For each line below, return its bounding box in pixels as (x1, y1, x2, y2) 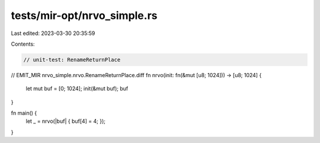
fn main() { (11, 110, 37, 117)
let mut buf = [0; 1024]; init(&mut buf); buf (25, 85, 129, 92)
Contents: (11, 40, 35, 47)
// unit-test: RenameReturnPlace (23, 56, 121, 63)
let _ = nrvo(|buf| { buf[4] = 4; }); (25, 117, 106, 125)
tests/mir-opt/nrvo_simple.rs (11, 9, 158, 22)
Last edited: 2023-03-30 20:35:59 (11, 30, 95, 37)
